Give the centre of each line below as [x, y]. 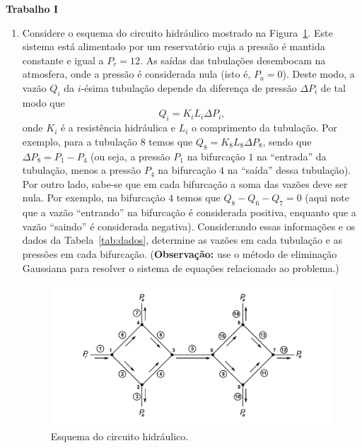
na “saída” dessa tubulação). [289, 170]
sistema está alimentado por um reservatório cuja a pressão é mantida [174, 46]
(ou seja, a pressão [130, 156]
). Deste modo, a [319, 74]
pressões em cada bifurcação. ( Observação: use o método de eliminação [180, 253]
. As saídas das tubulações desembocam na [233, 60]
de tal [333, 87]
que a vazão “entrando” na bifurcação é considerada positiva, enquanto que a [189, 212]
